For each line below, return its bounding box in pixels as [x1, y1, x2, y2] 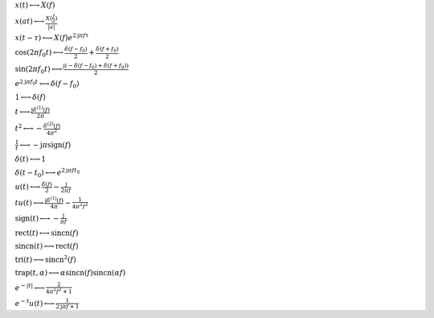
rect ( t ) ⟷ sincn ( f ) [14, 228, 79, 237]
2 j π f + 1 [55, 303, 80, 311]
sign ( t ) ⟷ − [14, 213, 59, 223]
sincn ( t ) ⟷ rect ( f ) [14, 242, 79, 251]
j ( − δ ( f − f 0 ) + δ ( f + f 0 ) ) [63, 61, 129, 71]
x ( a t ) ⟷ [14, 17, 45, 26]
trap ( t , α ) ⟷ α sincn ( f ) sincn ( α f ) [14, 268, 126, 278]
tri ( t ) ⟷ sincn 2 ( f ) [14, 254, 76, 264]
